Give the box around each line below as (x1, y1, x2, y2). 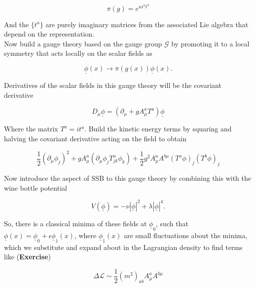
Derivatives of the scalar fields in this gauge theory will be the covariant (4, 80, 221, 90)
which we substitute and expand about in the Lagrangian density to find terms (4, 242, 243, 252)
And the (4, 19, 29, 29)
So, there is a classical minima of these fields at (4, 218, 147, 228)
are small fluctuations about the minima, (124, 230, 248, 240)
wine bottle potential (4, 182, 67, 193)
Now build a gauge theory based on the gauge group (4, 38, 162, 48)
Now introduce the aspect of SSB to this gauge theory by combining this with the (4, 172, 252, 183)
